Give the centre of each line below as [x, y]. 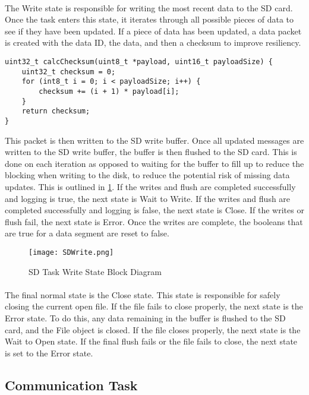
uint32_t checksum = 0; [69, 72]
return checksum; [56, 111]
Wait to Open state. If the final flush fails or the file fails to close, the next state [151, 341]
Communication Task [71, 385]
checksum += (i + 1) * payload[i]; [109, 91]
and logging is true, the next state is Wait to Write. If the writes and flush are [148, 198]
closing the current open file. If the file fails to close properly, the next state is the [154, 306]
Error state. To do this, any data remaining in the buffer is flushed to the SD [145, 317]
